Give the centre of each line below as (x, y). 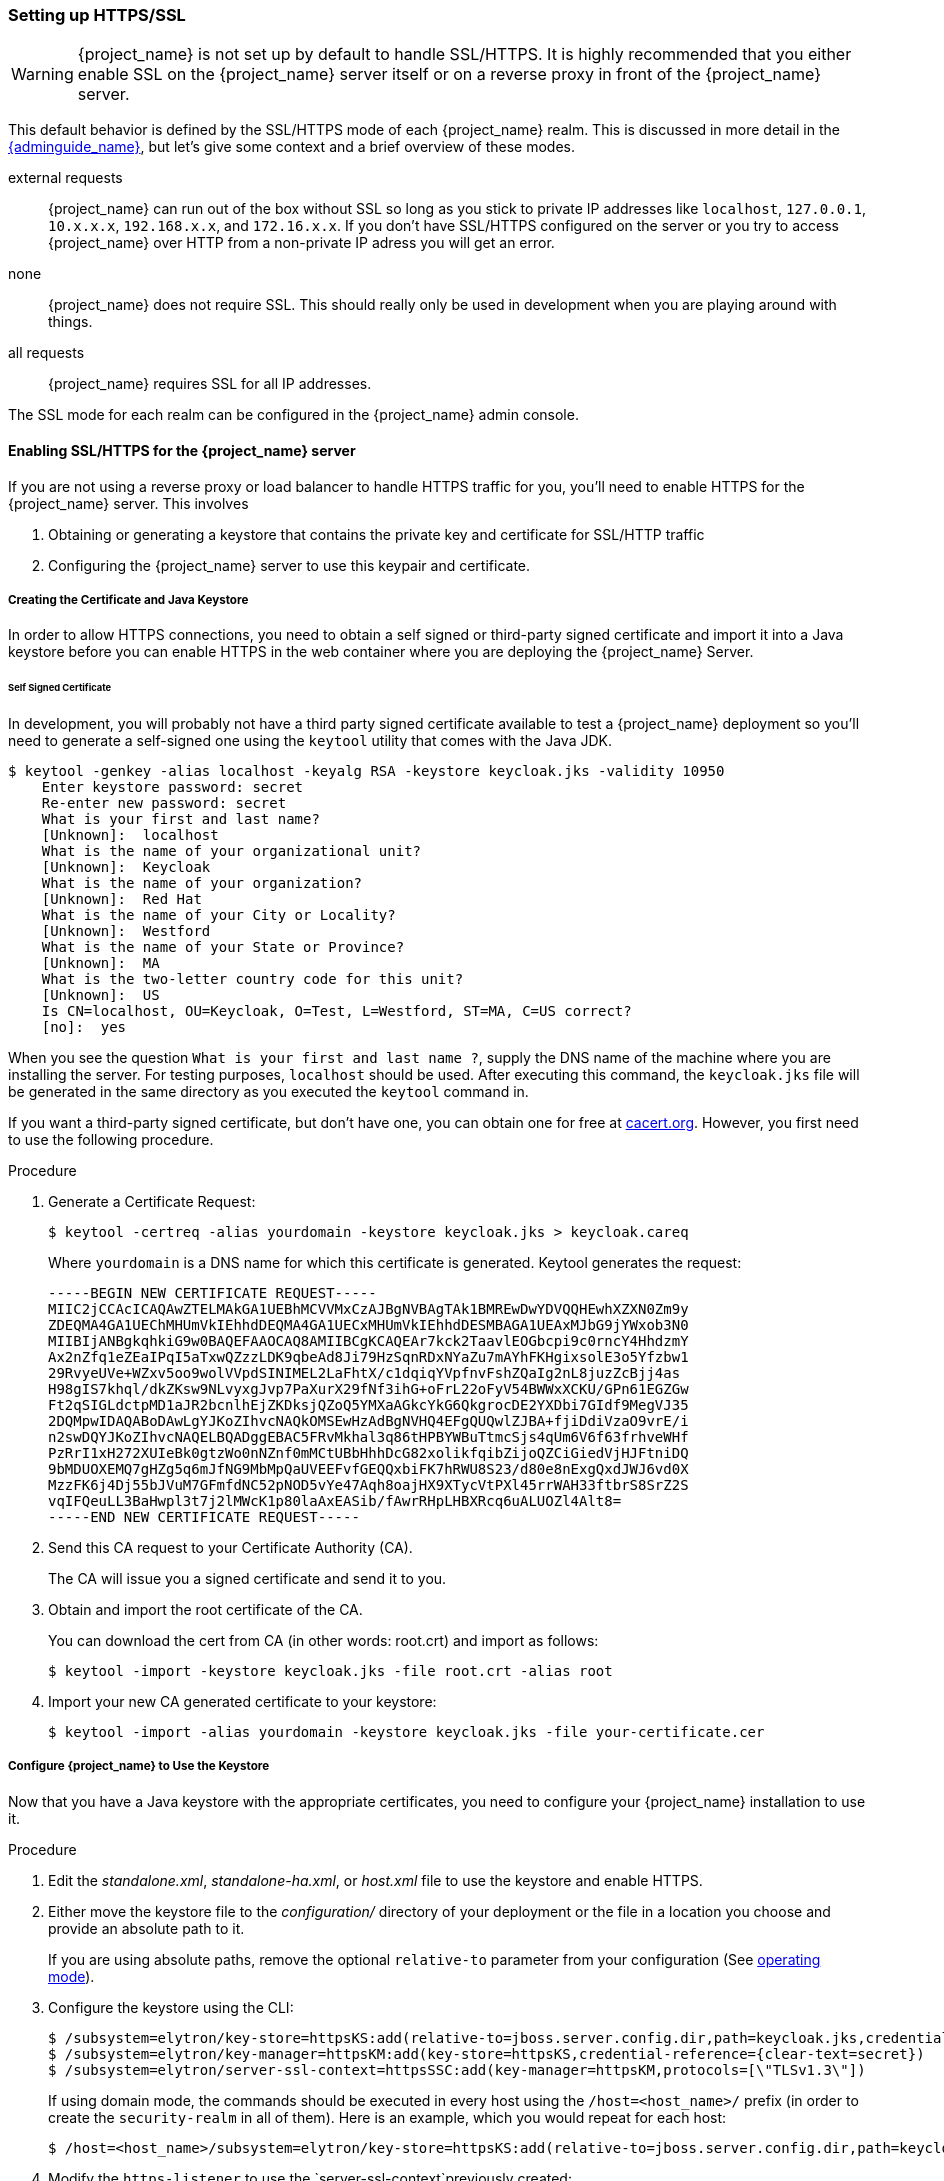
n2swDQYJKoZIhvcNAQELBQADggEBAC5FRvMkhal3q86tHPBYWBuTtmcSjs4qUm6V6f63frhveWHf (368, 1437)
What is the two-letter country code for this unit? (252, 979)
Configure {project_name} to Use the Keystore (139, 1766)
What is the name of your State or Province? (223, 947)
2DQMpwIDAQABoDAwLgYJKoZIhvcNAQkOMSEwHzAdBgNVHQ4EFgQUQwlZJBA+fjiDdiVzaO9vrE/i (368, 1421)
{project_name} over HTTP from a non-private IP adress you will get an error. (301, 243)
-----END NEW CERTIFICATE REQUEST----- (204, 1517)
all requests (46, 353)
